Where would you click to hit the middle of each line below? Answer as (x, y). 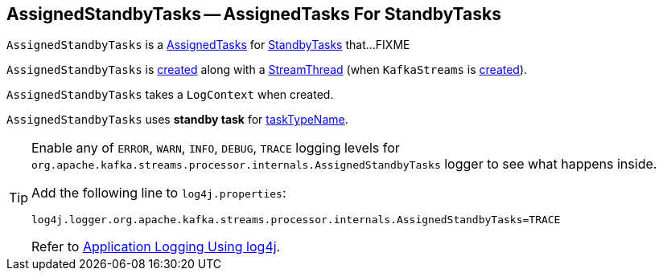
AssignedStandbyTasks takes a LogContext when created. (170, 95)
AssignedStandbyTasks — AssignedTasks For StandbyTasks (254, 14)
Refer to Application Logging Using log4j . (156, 247)
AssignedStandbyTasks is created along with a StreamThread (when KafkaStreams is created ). (267, 70)
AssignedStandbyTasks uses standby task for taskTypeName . (177, 120)
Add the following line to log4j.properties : (159, 193)
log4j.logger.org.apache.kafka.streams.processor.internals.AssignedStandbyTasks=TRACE (296, 220)
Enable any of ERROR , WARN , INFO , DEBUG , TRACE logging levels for (216, 148)
